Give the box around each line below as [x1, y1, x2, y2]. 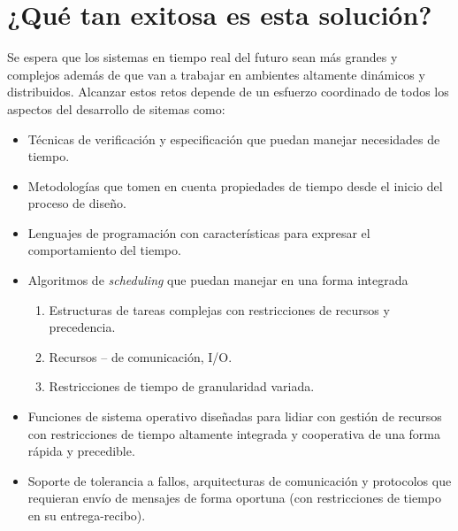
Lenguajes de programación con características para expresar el [27, 223, 370, 242]
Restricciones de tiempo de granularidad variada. [49, 377, 315, 396]
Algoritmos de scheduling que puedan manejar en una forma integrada [27, 271, 408, 289]
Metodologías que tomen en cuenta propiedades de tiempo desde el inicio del [27, 176, 443, 195]
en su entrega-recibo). [27, 506, 146, 524]
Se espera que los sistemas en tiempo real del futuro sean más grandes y [7, 48, 398, 66]
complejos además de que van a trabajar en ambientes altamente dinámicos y [7, 65, 425, 83]
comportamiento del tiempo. [27, 241, 181, 259]
